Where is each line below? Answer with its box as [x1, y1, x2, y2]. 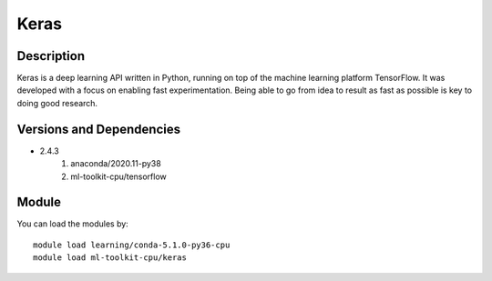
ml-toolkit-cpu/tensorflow [70, 171, 168, 182]
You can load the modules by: [16, 218, 129, 229]
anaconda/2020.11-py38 [70, 158, 161, 169]
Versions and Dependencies [16, 121, 181, 136]
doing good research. [16, 97, 98, 108]
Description [16, 48, 86, 64]
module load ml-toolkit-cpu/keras [33, 253, 187, 263]
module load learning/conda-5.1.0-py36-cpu [33, 239, 231, 250]
